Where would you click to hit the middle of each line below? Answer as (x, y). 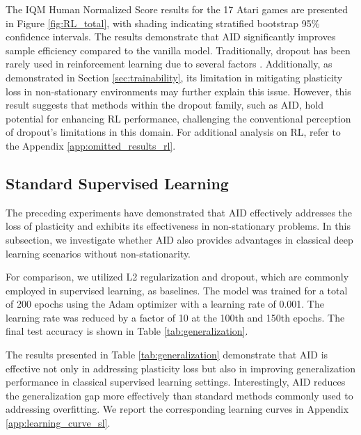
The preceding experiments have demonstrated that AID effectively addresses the (179, 212)
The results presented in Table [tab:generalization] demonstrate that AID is (167, 355)
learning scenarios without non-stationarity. (98, 253)
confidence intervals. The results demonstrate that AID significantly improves (171, 37)
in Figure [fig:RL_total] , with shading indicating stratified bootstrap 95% (163, 23)
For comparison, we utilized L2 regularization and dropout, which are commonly (177, 277)
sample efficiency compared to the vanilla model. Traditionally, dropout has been (178, 50)
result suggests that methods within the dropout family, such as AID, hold (165, 105)
